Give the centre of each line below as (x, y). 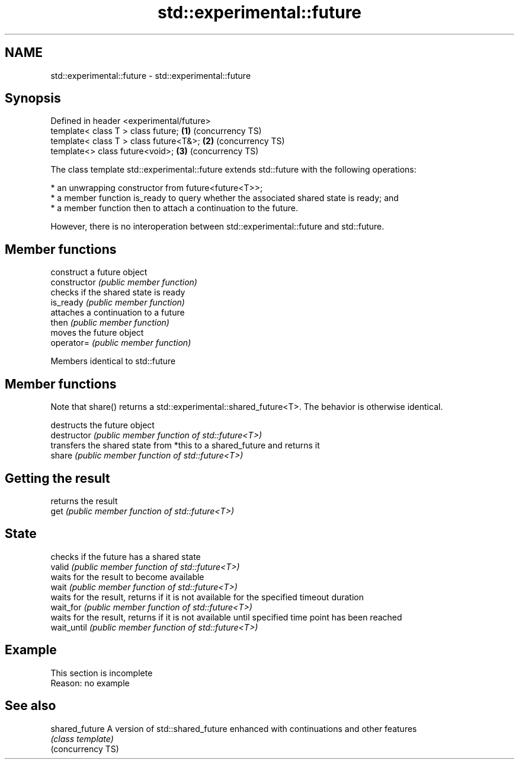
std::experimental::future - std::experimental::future (151, 75)
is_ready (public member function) (118, 303)
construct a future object (99, 272)
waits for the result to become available (127, 577)
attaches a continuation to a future (118, 313)
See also (31, 706)
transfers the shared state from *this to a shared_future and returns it (185, 445)
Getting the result (57, 478)
